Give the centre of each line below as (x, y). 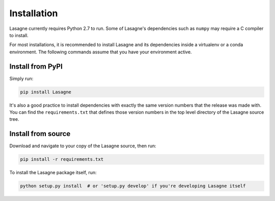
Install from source (40, 134)
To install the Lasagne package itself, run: (53, 173)
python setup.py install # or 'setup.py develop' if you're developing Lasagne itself (133, 186)
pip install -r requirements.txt (62, 159)
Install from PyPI (36, 66)
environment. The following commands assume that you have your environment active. (101, 52)
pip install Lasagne (46, 92)
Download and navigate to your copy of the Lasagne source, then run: (83, 146)
